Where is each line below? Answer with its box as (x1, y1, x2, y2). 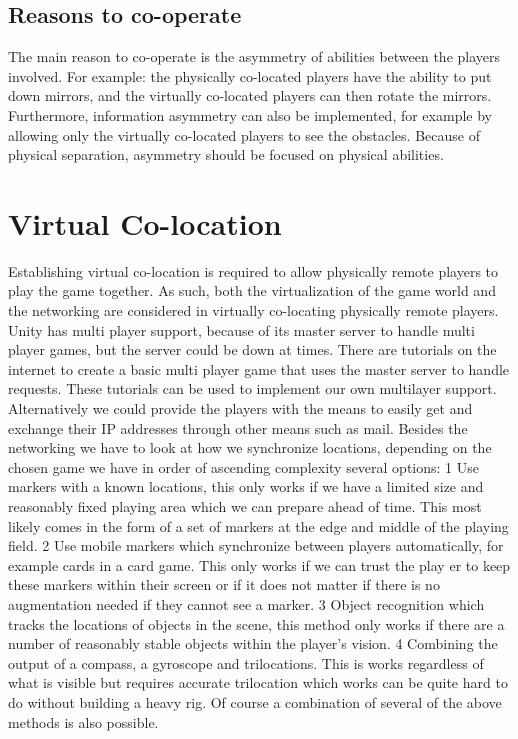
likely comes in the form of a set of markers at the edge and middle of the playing (8, 515, 509, 536)
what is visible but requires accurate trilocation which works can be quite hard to (8, 672, 508, 693)
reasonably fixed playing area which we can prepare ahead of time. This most (8, 496, 482, 517)
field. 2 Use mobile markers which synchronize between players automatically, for (8, 535, 504, 556)
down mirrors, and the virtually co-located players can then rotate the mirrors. (8, 85, 492, 106)
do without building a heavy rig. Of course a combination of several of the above (8, 691, 502, 712)
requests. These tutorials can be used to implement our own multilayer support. (8, 378, 497, 399)
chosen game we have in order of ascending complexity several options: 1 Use (8, 456, 479, 477)
